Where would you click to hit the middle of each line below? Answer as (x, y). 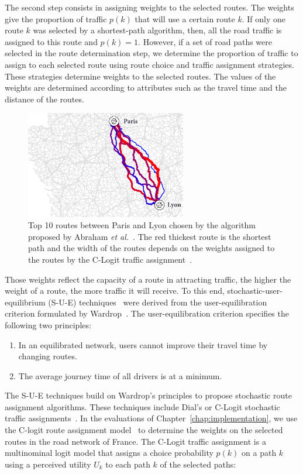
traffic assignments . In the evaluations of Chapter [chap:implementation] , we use (151, 418)
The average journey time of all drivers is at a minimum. (120, 375)
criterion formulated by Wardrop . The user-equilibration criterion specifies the (147, 313)
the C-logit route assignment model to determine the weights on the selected (144, 430)
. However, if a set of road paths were (205, 41)
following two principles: (48, 324)
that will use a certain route (185, 18)
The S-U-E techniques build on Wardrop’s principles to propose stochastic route (148, 395)
